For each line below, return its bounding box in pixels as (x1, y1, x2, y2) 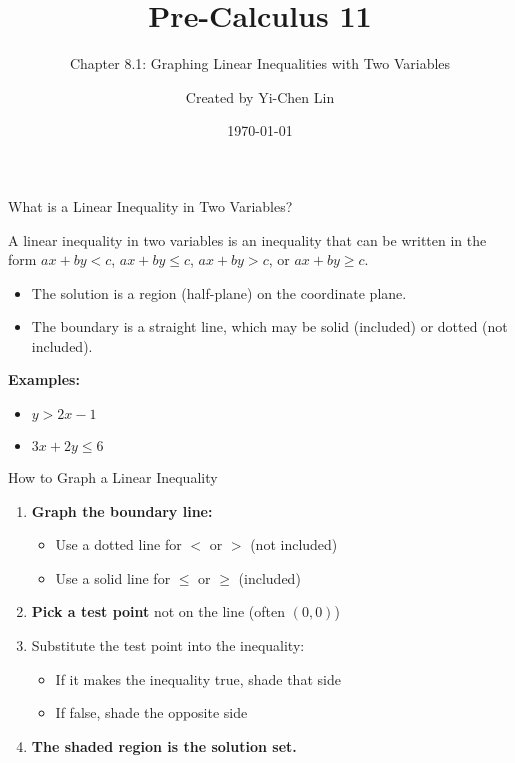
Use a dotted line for (55, 534, 182, 555)
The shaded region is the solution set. (31, 735, 297, 756)
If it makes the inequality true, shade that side (55, 668, 341, 689)
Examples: (8, 369, 80, 390)
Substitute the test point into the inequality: (31, 635, 305, 656)
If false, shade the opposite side (55, 702, 248, 723)
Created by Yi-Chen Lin (185, 86, 335, 107)
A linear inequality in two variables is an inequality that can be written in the (8, 229, 487, 250)
